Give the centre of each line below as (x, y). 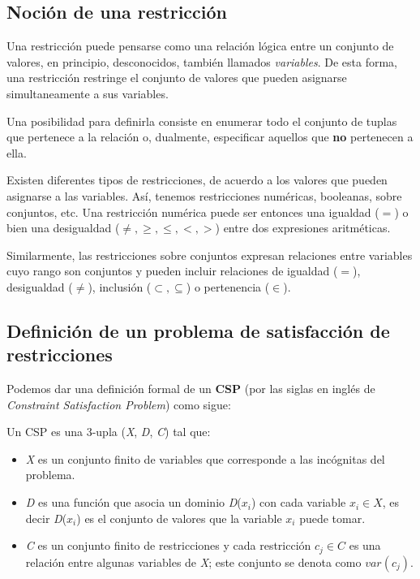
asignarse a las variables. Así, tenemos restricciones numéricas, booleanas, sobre (204, 195)
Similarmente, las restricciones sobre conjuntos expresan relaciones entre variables (210, 255)
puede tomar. (332, 518)
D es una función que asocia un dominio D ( (133, 502)
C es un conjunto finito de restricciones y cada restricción (168, 545)
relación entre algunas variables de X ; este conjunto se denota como (193, 562)
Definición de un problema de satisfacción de (198, 330)
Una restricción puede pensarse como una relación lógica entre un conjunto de (200, 46)
